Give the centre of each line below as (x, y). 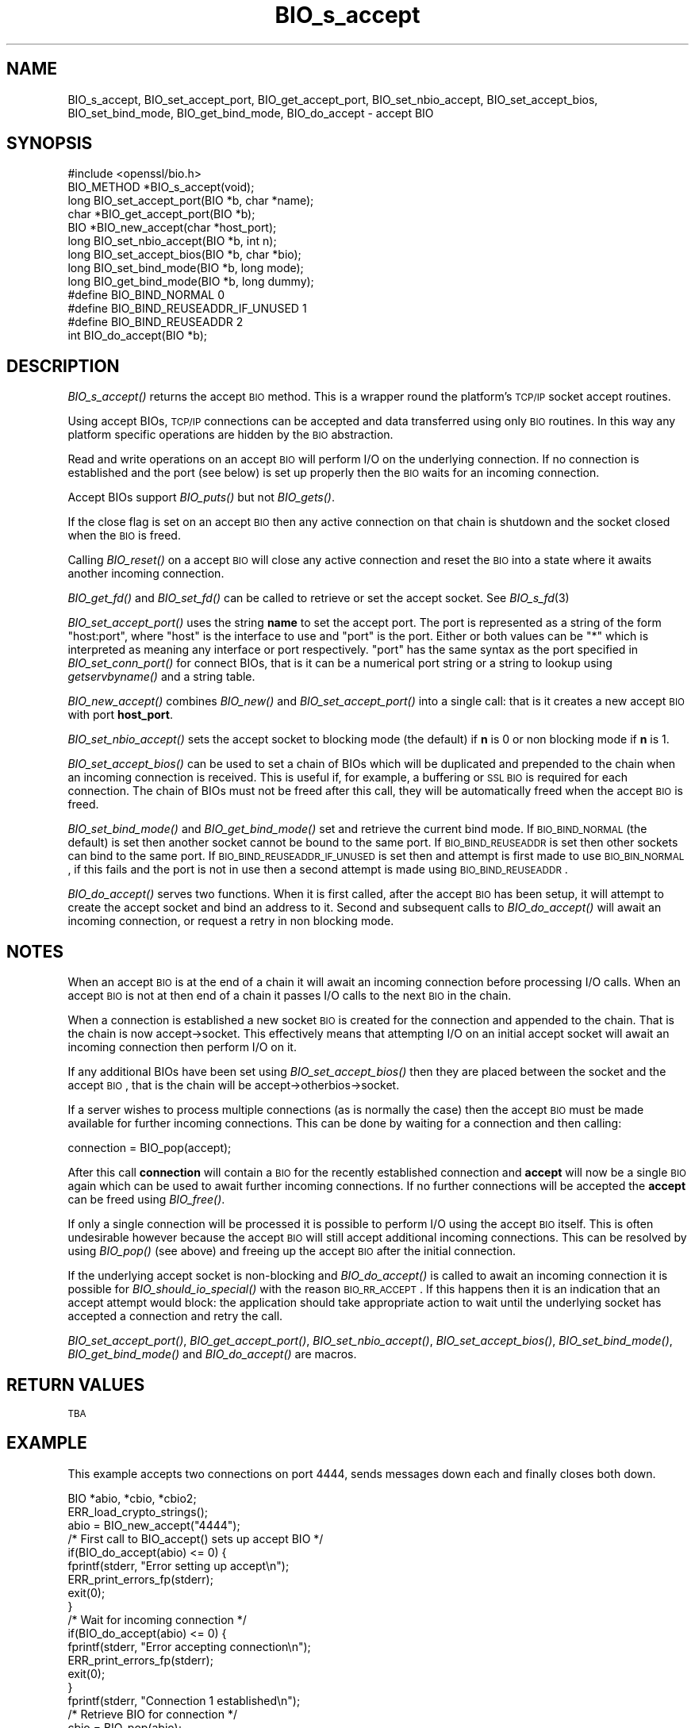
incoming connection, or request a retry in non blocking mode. (231, 921)
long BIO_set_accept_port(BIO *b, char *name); (191, 201)
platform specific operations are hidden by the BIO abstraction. (230, 435)
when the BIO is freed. (124, 536)
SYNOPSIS (50, 144)
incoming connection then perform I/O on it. (182, 1047)
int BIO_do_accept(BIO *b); (137, 336)
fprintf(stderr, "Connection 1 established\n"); (184, 1700)
